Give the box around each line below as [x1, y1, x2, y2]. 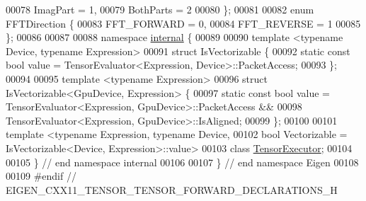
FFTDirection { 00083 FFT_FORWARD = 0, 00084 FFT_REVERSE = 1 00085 [6, 16, 361, 30]
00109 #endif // [6, 168, 76, 183]
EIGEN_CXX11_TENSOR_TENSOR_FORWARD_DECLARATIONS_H [6, 182, 338, 197]
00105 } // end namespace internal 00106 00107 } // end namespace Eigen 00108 [6, 154, 359, 169]
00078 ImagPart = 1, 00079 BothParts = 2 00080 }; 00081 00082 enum [6, 2, 314, 16]
